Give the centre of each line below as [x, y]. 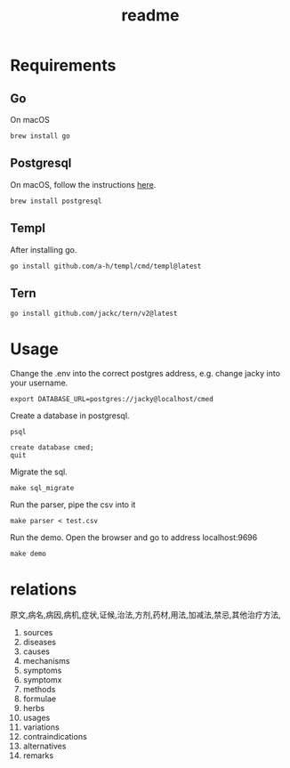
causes [36, 651]
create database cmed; [52, 448]
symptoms [42, 671]
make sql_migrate [42, 489]
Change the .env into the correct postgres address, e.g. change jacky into [145, 374]
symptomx [42, 680]
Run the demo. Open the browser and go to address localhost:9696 [134, 538]
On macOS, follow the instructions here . [83, 184]
